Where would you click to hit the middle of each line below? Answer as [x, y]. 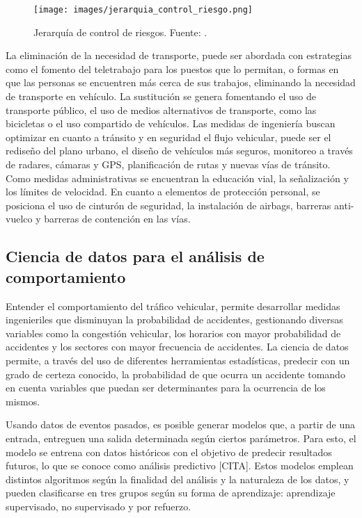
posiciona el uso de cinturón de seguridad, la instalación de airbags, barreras [168, 205]
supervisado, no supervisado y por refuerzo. [99, 506]
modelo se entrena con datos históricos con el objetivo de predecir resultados [169, 452]
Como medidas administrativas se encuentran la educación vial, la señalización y [177, 178]
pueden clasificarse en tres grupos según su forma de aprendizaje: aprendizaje [171, 493]
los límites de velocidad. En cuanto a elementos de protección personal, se [163, 192]
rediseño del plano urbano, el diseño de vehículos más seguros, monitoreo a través [179, 151]
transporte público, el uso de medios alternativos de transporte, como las [161, 110]
